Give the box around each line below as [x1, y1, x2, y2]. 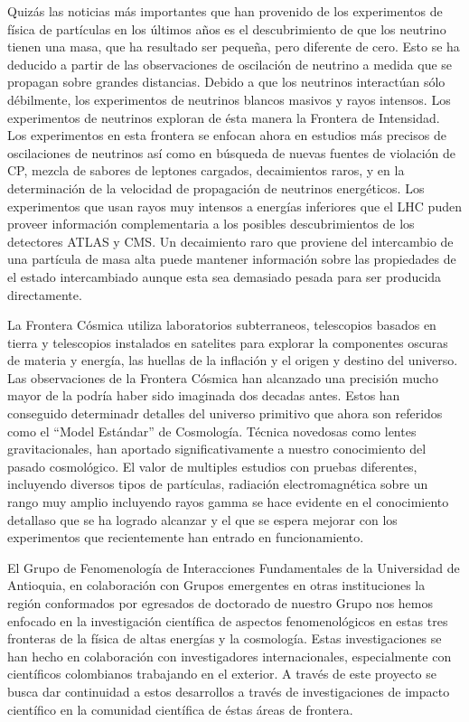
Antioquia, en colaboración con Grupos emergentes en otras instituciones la [7, 576, 426, 595]
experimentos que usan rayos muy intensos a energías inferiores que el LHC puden [7, 196, 462, 215]
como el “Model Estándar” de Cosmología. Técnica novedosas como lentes [7, 421, 417, 440]
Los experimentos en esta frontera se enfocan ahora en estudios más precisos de [7, 126, 446, 145]
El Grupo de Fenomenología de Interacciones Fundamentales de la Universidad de [7, 558, 460, 577]
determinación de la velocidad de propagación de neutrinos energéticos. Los [7, 178, 425, 197]
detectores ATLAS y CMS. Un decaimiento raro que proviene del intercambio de [7, 231, 454, 250]
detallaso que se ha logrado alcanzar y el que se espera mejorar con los [7, 510, 398, 529]
